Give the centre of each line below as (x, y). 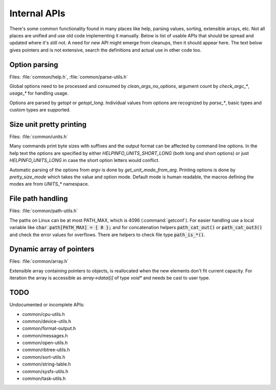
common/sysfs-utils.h (45, 371)
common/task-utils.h (44, 379)
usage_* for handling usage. (39, 93)
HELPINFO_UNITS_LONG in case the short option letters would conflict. (84, 160)
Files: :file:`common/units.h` (39, 137)
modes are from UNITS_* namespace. (49, 184)
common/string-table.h (47, 364)
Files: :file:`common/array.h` (39, 261)
